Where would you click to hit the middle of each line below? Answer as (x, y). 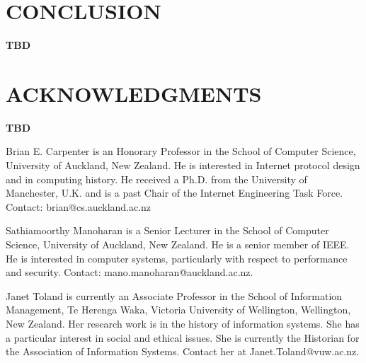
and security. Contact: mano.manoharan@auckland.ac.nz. (130, 272)
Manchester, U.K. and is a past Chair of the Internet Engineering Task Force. (175, 193)
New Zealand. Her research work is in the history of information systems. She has (183, 323)
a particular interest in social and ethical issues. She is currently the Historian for (183, 337)
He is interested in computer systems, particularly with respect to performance (177, 258)
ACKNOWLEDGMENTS (134, 93)
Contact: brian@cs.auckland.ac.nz (79, 206)
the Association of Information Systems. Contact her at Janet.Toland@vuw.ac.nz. (183, 351)
